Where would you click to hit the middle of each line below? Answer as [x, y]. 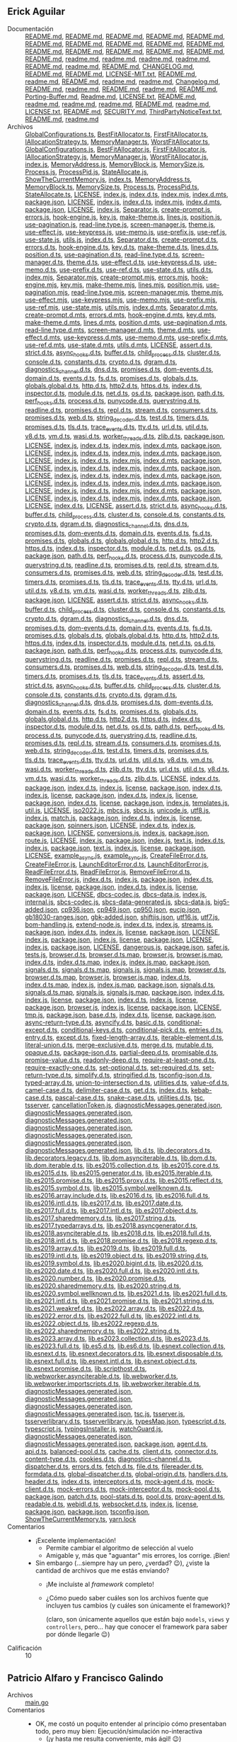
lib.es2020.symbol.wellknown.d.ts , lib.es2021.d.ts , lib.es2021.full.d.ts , [127, 1294]
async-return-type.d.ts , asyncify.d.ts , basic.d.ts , [96, 1022]
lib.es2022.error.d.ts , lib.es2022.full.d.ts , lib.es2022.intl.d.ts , [113, 1316]
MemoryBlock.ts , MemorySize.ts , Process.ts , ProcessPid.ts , [112, 186]
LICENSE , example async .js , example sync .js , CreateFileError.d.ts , [117, 856]
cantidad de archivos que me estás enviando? [102, 1571]
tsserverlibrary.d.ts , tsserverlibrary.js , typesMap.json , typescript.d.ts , [126, 1421]
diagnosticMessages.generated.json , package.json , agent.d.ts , [117, 1444]
